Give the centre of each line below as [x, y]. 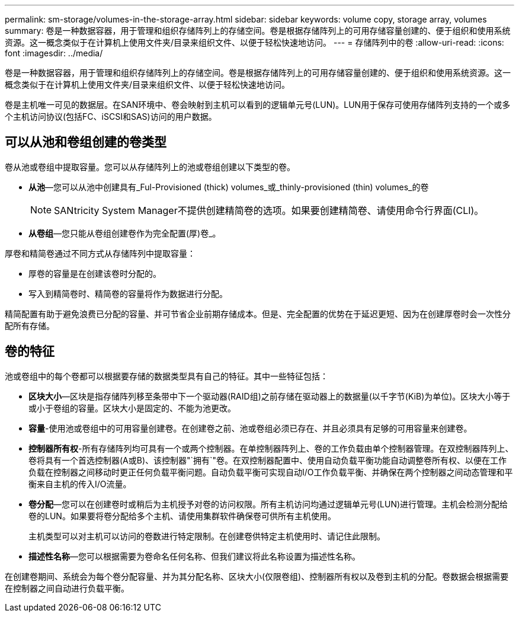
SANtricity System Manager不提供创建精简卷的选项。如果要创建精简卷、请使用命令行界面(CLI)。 [269, 210]
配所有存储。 [30, 325]
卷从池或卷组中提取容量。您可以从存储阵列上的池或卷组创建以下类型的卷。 [150, 167]
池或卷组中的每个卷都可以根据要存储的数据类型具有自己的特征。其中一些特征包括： [166, 376]
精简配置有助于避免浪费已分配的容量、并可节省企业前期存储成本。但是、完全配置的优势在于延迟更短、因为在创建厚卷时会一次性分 [258, 314]
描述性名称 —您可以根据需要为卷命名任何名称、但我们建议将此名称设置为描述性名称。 [194, 556]
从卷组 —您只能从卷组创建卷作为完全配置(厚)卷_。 [125, 233]
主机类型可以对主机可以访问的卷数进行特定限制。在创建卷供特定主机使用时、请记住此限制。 [207, 536]
